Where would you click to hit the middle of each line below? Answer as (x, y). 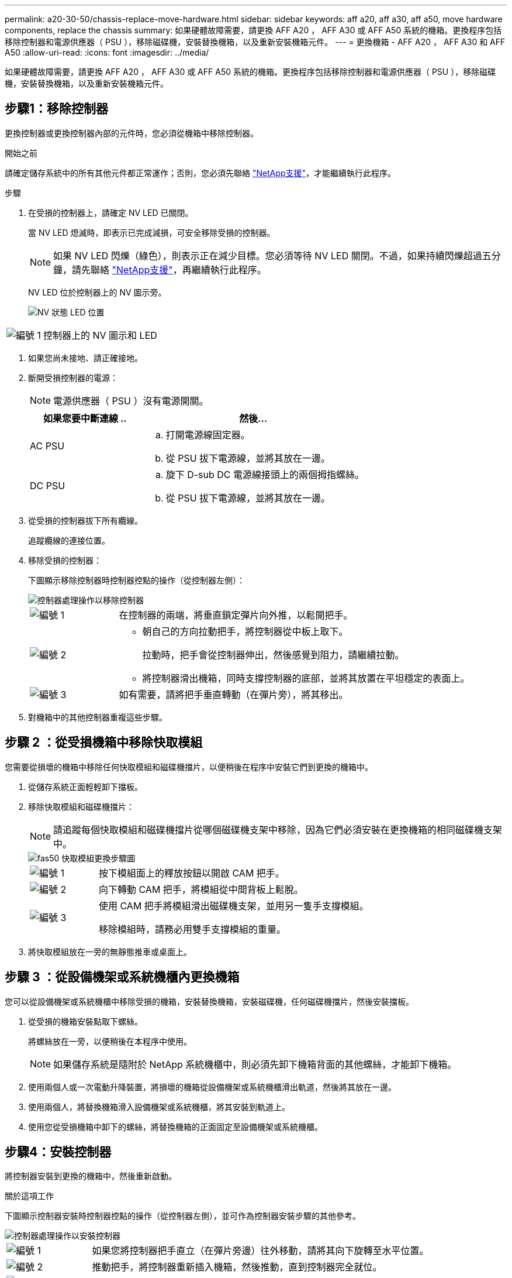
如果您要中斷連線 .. (85, 418)
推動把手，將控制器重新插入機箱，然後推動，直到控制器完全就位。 (237, 1267)
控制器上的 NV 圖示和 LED (100, 335)
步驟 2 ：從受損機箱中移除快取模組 (104, 743)
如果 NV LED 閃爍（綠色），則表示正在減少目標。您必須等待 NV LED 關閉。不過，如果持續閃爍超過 (268, 255)
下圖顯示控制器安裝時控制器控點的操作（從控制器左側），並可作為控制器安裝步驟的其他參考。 (183, 1216)
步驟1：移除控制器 (57, 109)
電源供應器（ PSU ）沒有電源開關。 (131, 401)
